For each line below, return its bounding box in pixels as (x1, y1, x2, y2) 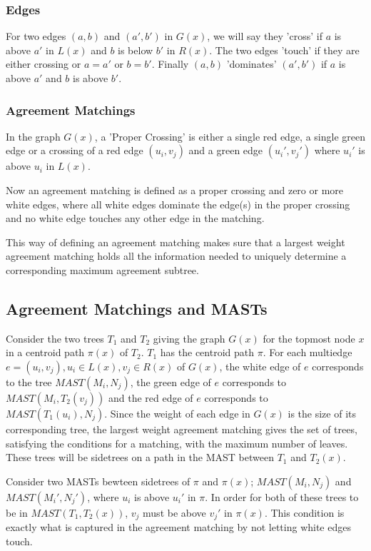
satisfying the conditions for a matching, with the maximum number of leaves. (6, 435, 348, 450)
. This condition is (264, 505, 345, 520)
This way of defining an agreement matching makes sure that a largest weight (6, 234, 345, 249)
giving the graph (153, 330, 225, 345)
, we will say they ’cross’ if (207, 29, 322, 44)
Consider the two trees (6, 330, 104, 345)
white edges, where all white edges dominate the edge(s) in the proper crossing (6, 196, 350, 211)
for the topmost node (263, 330, 355, 345)
